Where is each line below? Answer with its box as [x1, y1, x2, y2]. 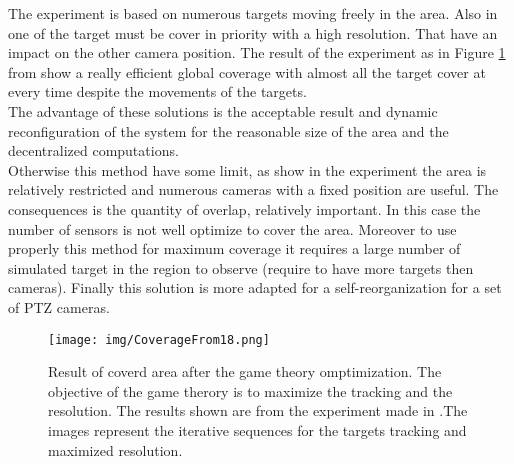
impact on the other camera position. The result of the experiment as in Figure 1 [8, 42, 506, 63]
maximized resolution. [48, 439, 183, 460]
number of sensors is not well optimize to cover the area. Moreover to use [8, 218, 457, 239]
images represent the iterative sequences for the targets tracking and [48, 419, 467, 440]
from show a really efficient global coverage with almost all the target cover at [8, 61, 486, 82]
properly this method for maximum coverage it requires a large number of [8, 238, 461, 259]
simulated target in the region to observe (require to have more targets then [8, 257, 474, 278]
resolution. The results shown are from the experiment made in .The [48, 400, 468, 421]
